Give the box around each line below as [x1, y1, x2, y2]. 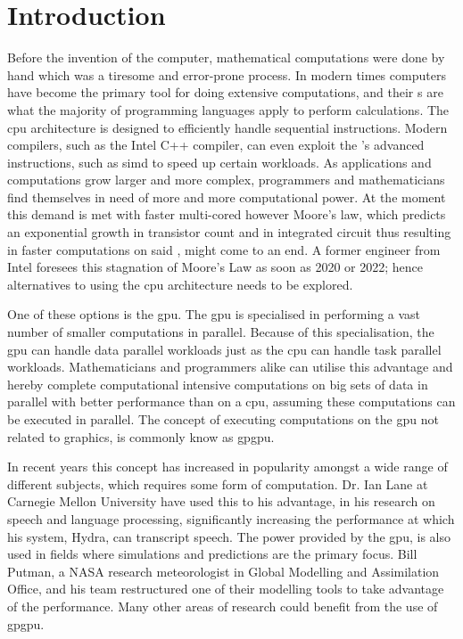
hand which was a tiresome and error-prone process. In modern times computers [7, 65, 446, 84]
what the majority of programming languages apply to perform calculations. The [7, 100, 450, 119]
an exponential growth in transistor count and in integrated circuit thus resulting [7, 223, 451, 242]
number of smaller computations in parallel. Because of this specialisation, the [7, 323, 434, 341]
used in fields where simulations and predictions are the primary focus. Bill [7, 545, 418, 563]
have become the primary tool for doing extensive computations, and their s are [7, 83, 443, 102]
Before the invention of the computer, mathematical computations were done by [7, 48, 445, 67]
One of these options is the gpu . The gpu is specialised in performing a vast [7, 305, 421, 324]
